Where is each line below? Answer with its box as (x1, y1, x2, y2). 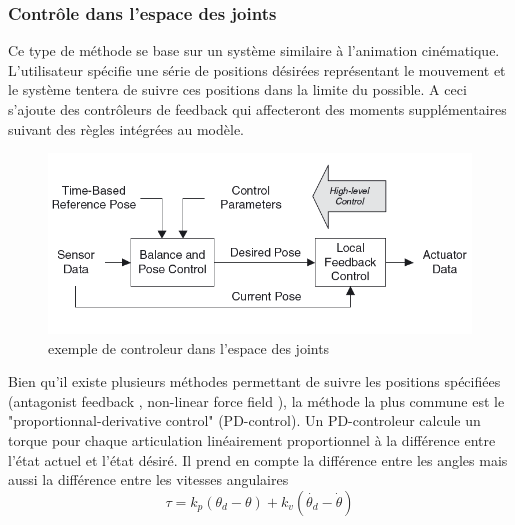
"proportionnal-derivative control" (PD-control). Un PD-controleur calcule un (8, 410, 481, 431)
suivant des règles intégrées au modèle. (8, 118, 245, 139)
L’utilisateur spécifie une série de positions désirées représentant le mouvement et (8, 59, 506, 80)
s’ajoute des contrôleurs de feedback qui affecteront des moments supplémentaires (8, 99, 507, 119)
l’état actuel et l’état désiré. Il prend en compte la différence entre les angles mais (8, 449, 508, 470)
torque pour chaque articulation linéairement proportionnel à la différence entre (8, 429, 496, 450)
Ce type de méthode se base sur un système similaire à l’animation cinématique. (8, 40, 500, 61)
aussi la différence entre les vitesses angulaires (8, 469, 289, 490)
